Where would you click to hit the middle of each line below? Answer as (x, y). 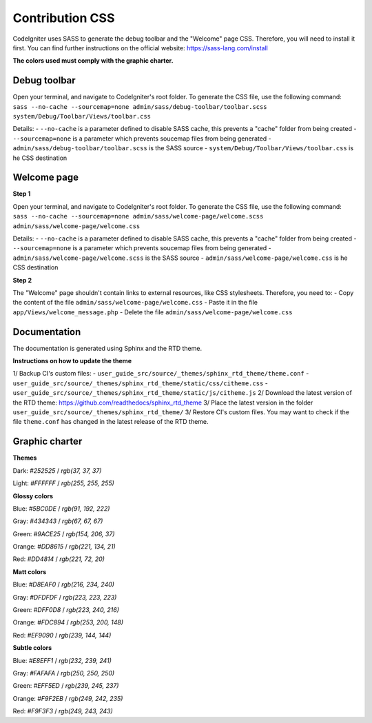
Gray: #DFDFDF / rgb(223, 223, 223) (65, 597)
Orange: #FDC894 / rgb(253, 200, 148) (68, 622)
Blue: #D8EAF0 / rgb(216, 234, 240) (64, 584)
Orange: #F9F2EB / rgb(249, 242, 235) (68, 698)
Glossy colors (33, 496)
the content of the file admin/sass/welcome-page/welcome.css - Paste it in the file (135, 303)
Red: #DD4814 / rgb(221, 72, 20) (59, 559)
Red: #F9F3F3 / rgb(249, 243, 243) (63, 711)
